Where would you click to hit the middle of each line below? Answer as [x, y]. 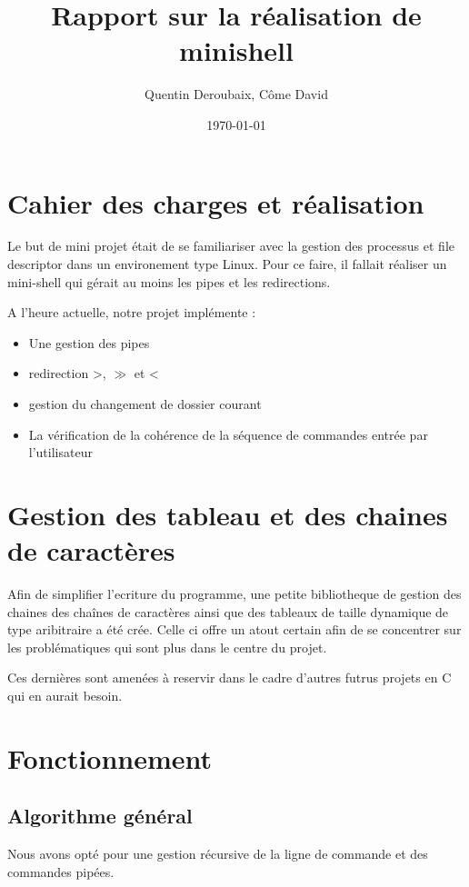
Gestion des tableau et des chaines [228, 514]
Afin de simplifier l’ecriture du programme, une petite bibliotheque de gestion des [234, 594]
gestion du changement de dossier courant [145, 404]
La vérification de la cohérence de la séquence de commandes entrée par [228, 434]
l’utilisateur [60, 452]
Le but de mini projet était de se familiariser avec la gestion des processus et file [231, 246]
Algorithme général [100, 816]
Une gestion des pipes [89, 342]
